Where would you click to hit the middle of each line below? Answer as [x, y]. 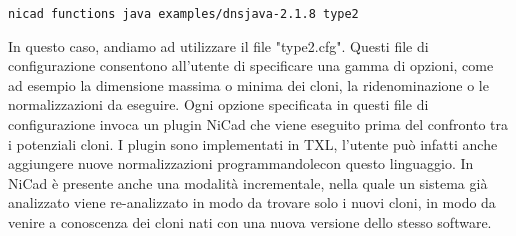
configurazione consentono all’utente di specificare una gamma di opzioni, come [251, 65]
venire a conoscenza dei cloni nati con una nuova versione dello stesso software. [250, 222]
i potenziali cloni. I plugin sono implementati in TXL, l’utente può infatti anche [253, 143]
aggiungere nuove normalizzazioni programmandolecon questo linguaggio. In [241, 163]
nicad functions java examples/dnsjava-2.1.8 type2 [183, 14]
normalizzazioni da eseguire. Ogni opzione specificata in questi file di [218, 104]
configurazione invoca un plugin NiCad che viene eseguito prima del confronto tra [258, 124]
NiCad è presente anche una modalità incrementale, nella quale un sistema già [248, 182]
